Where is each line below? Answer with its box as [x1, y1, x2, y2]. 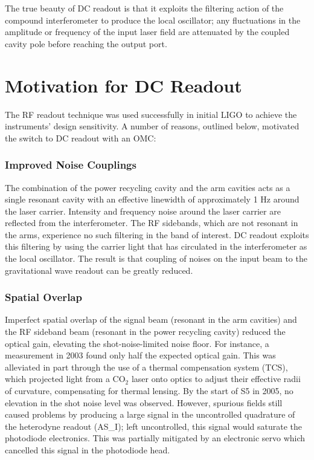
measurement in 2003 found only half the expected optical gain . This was [5, 349, 276, 361]
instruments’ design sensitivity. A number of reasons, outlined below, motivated [5, 120, 300, 132]
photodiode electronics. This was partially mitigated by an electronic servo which [5, 432, 306, 444]
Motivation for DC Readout [5, 73, 242, 97]
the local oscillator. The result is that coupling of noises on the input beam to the [5, 252, 307, 265]
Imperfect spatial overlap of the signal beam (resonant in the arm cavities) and [5, 313, 297, 326]
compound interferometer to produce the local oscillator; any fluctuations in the [5, 13, 301, 26]
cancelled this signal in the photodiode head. [5, 444, 170, 456]
